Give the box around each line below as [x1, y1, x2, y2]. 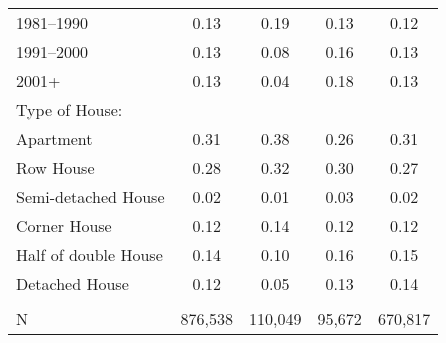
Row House [16, 156, 95, 179]
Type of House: [16, 98, 123, 121]
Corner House [16, 214, 112, 237]
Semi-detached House [16, 185, 165, 208]
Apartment [16, 127, 93, 150]
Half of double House [16, 243, 163, 266]
